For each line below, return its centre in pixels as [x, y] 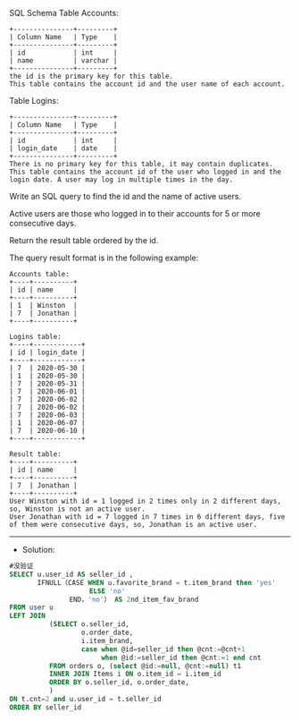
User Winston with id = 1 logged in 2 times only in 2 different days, [145, 501]
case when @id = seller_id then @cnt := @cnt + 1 [163, 649]
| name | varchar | [63, 61]
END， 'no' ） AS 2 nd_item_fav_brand [134, 599]
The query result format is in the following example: [104, 258]
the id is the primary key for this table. [92, 76]
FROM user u [31, 607]
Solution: [38, 550]
